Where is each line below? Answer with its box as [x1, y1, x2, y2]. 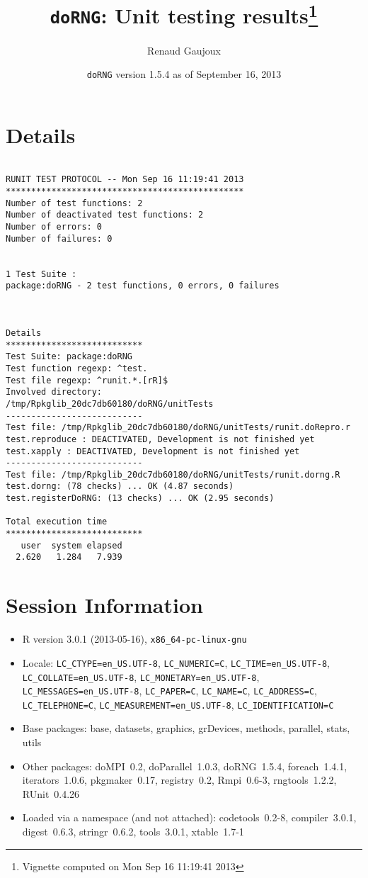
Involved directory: [6, 387, 103, 398]
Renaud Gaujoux [147, 43, 221, 57]
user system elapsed [21, 540, 122, 551]
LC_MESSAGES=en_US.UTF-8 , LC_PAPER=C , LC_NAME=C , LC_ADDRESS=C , [22, 683, 317, 698]
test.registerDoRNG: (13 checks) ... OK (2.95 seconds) [6, 493, 275, 504]
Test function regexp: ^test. [6, 363, 148, 373]
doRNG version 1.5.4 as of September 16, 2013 [86, 67, 282, 81]
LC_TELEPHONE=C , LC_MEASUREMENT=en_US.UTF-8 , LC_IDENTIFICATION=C [22, 697, 334, 711]
